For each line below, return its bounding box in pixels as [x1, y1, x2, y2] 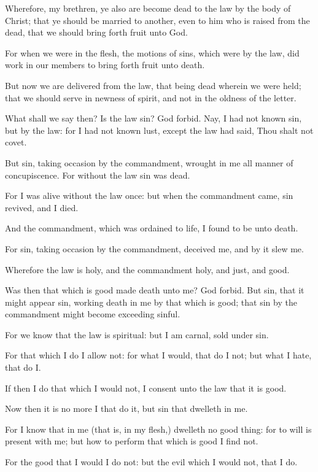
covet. [5, 136, 27, 149]
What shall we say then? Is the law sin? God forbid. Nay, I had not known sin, [5, 112, 302, 125]
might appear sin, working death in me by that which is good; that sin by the [5, 295, 297, 308]
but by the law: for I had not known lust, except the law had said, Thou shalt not [5, 123, 314, 136]
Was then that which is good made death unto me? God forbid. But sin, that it [5, 284, 304, 296]
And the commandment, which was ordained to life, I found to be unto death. [5, 222, 298, 234]
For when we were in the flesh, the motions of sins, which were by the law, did [5, 46, 300, 59]
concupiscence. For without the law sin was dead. [5, 168, 190, 181]
